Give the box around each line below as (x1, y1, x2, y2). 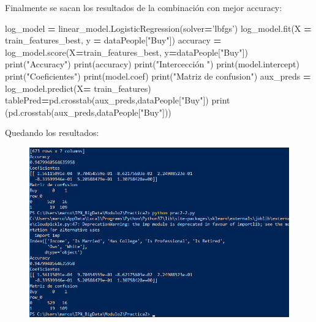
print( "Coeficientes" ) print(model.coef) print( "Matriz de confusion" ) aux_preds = (5, 69, 311, 82)
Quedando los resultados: (5, 126, 99, 139)
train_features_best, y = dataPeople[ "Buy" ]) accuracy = (5, 34, 222, 47)
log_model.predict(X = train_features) (5, 81, 151, 94)
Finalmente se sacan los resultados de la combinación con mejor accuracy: (5, 1, 282, 13)
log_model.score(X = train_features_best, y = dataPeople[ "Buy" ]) (5, 45, 248, 58)
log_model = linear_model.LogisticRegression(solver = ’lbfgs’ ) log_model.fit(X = (5, 21, 312, 34)
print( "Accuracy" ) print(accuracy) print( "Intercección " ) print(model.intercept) (5, 58, 300, 70)
